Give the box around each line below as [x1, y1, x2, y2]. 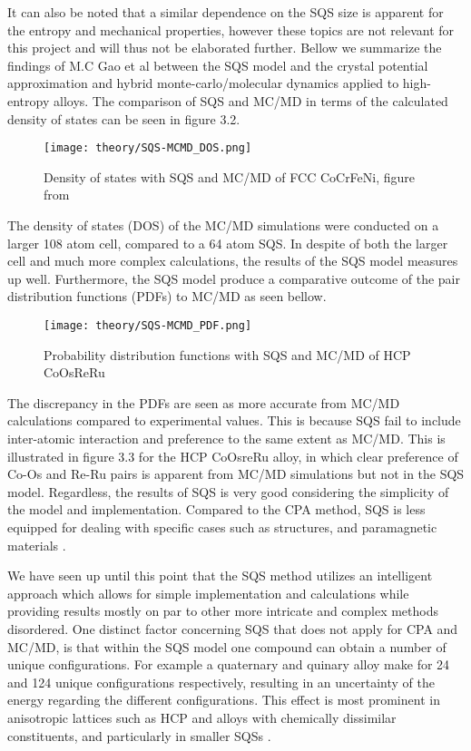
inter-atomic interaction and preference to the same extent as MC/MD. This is [7, 429, 446, 447]
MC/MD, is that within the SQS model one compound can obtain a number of [7, 637, 446, 656]
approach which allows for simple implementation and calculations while [7, 583, 409, 602]
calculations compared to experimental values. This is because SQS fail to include [7, 411, 461, 430]
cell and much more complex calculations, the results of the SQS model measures [7, 251, 458, 270]
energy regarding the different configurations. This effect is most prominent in [7, 690, 440, 709]
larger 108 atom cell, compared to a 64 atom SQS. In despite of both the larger [7, 233, 448, 252]
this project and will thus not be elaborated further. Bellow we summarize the [7, 38, 442, 57]
